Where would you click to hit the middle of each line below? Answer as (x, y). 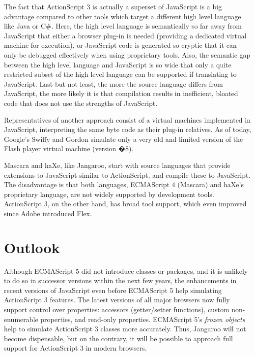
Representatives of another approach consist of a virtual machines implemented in (127, 119)
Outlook (32, 247)
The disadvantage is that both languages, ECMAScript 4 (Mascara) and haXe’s (124, 184)
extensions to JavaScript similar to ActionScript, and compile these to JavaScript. (127, 175)
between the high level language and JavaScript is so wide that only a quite (118, 64)
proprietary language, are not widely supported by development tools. (109, 194)
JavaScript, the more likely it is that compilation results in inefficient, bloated (121, 93)
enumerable (21, 319)
